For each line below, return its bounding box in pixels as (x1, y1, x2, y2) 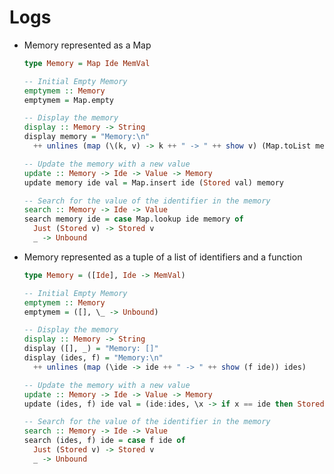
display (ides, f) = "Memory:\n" (23, 353, 164, 363)
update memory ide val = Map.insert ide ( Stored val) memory (23, 177, 285, 188)
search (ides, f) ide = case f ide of (23, 436, 186, 446)
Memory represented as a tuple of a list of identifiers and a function (23, 251, 303, 263)
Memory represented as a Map (23, 39, 152, 51)
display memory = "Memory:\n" (23, 132, 151, 142)
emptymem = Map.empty (23, 95, 114, 105)
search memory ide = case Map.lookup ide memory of (23, 214, 244, 225)
